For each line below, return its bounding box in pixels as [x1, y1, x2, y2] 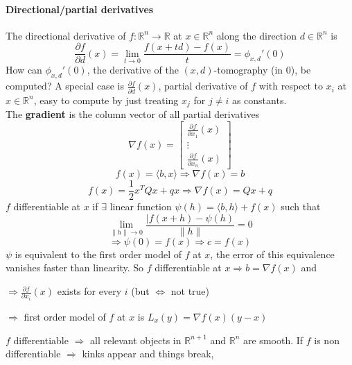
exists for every [57, 284, 122, 298]
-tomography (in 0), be [213, 62, 311, 77]
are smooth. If [243, 332, 303, 347]
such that [281, 199, 321, 214]
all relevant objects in [89, 332, 182, 347]
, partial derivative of [158, 78, 248, 93]
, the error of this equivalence [210, 246, 335, 261]
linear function [109, 199, 172, 214]
